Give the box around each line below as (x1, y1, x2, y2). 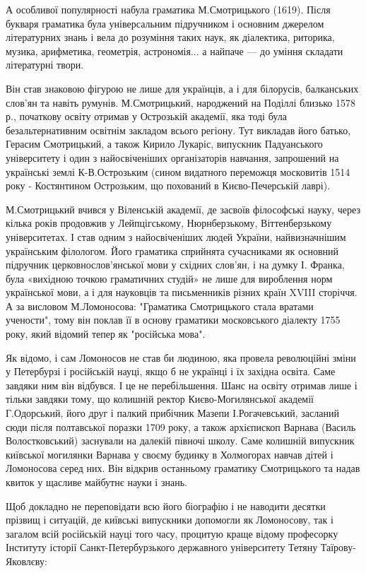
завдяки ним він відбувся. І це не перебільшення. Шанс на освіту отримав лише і (6, 377, 358, 392)
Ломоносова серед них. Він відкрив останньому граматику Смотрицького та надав (6, 461, 360, 475)
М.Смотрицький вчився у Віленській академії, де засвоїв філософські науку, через (6, 201, 360, 216)
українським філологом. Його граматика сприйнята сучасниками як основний (6, 243, 339, 258)
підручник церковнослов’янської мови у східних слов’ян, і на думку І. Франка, (6, 257, 345, 272)
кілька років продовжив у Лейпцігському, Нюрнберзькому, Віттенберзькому (6, 215, 332, 230)
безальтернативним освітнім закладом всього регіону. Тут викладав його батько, (6, 122, 351, 137)
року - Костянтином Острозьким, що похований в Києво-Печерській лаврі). (6, 178, 331, 193)
